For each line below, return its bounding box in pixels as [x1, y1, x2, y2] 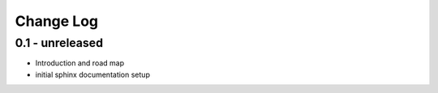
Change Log [15, 12, 99, 30]
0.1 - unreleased [15, 36, 104, 50]
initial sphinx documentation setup [35, 70, 150, 79]
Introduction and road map [35, 58, 125, 68]
